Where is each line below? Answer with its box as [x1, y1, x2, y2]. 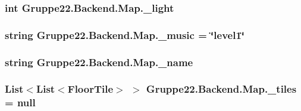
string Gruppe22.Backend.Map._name [5, 54, 193, 69]
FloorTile [67, 81, 114, 96]
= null [5, 95, 36, 110]
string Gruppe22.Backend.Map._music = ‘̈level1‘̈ [5, 27, 245, 42]
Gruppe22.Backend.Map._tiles [146, 81, 297, 96]
